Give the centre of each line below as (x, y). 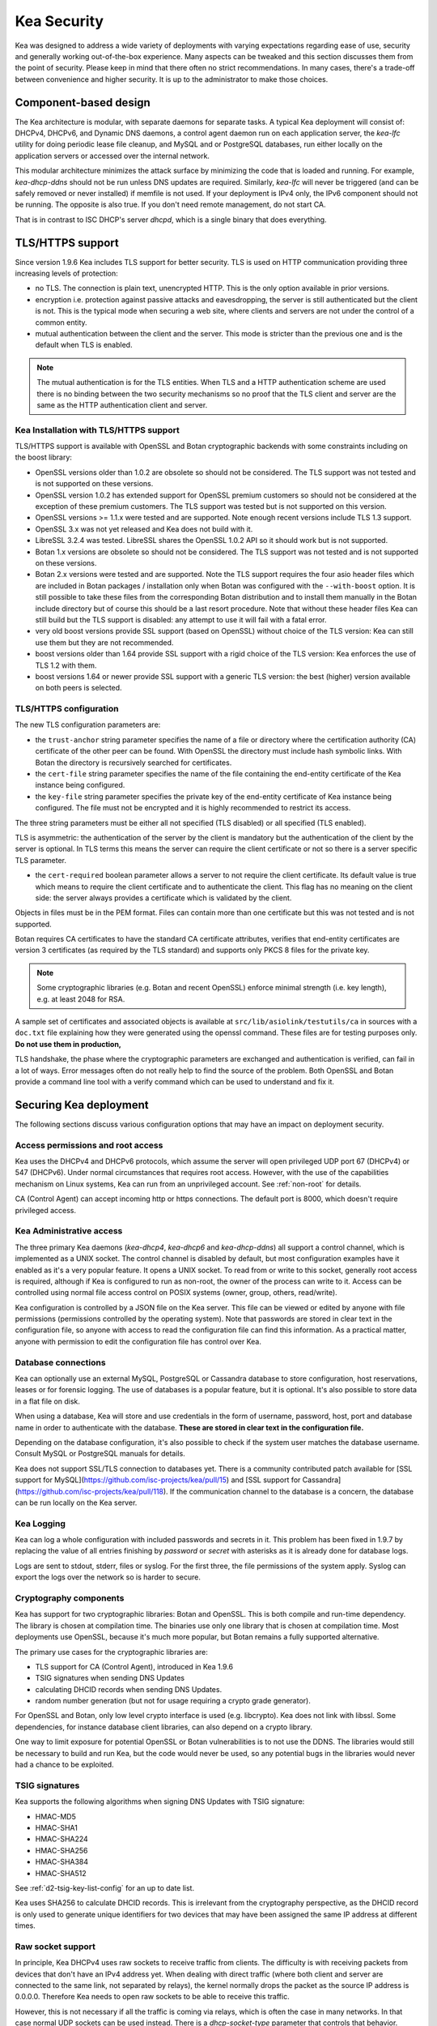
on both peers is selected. (78, 688)
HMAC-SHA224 (62, 1839)
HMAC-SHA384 (62, 1862)
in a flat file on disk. (48, 1401)
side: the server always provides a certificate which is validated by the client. (163, 898)
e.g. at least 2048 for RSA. (81, 999)
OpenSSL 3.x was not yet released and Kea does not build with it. (144, 529)
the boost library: (44, 457)
